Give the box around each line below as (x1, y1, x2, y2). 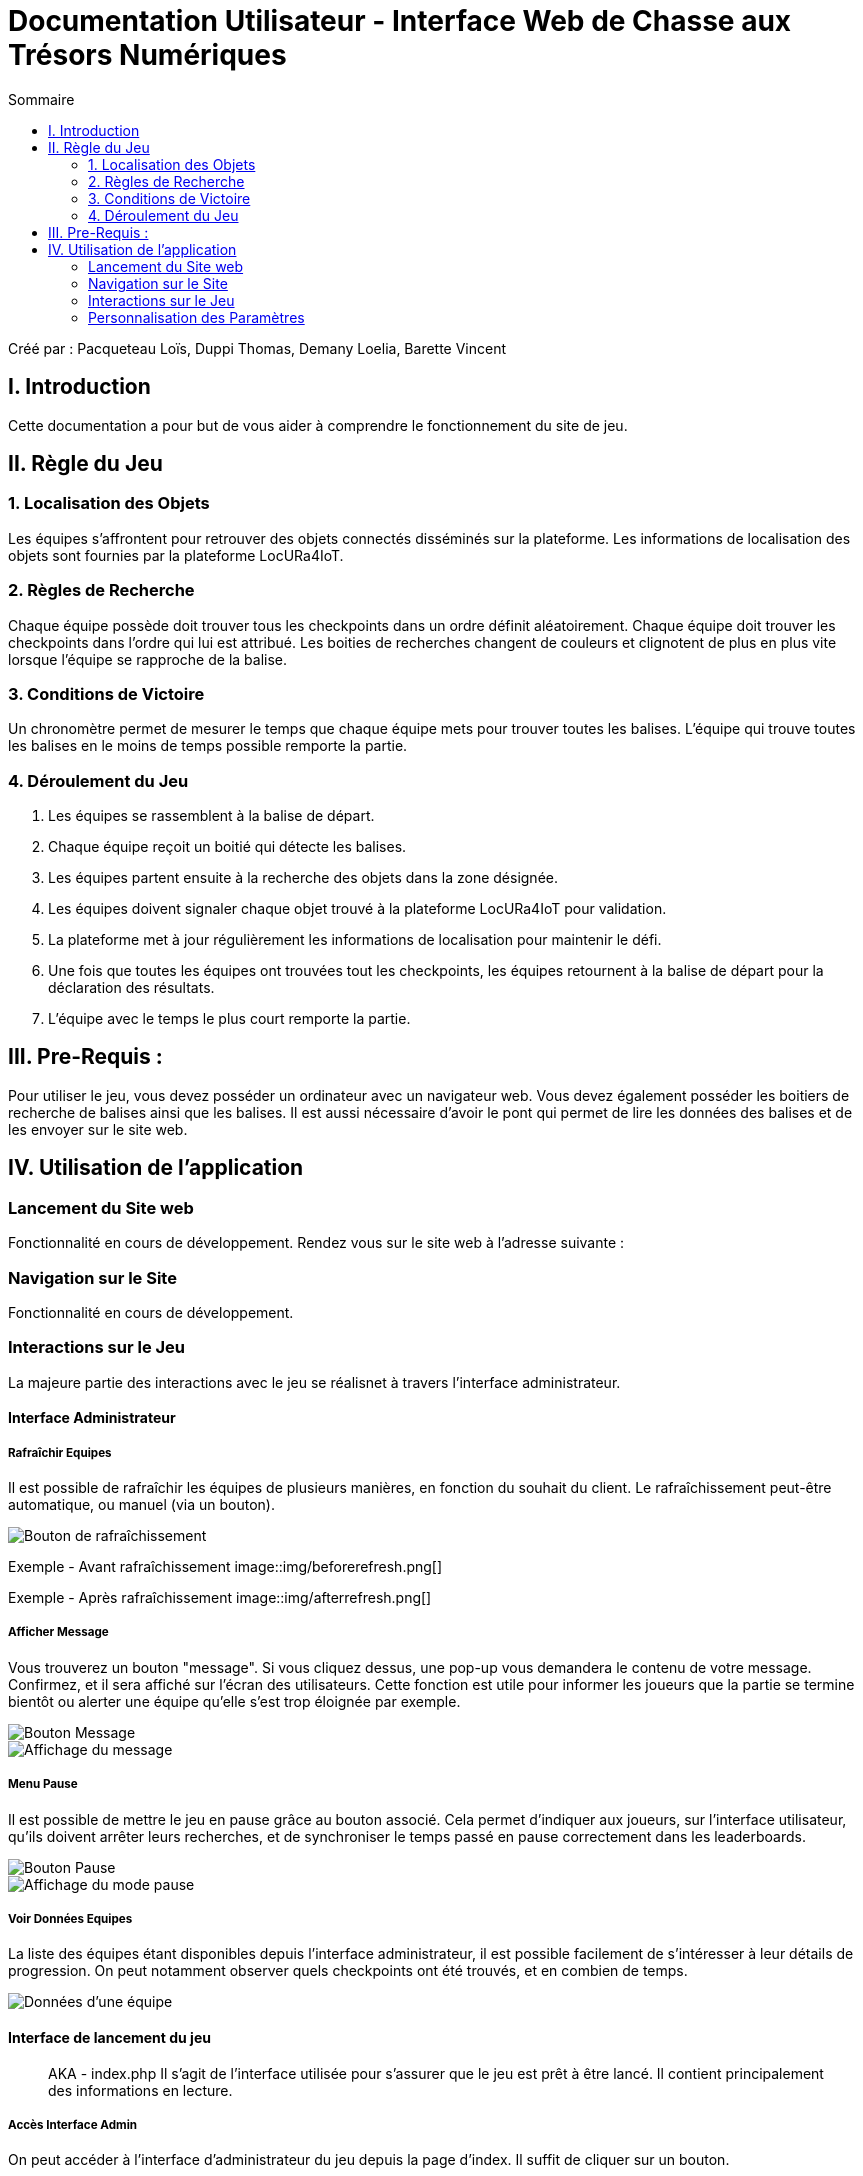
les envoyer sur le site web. (8, 1120, 188, 1138)
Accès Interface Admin (8, 2117, 138, 2132)
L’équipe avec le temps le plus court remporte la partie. (48, 1010, 411, 1028)
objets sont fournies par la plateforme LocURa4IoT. (8, 546, 344, 564)
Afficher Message (8, 1625, 109, 1640)
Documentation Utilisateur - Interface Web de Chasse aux (8, 4, 792, 38)
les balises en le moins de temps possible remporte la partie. (8, 737, 408, 755)
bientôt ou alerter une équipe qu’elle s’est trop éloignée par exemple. (8, 1692, 461, 1710)
